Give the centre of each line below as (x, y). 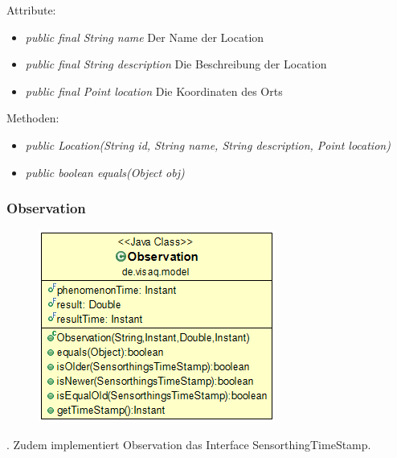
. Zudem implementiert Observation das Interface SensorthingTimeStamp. (189, 444)
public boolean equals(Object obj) (105, 172)
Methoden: (33, 118)
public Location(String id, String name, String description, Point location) (208, 144)
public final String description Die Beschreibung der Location (176, 64)
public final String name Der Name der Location (145, 37)
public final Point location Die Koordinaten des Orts (154, 91)
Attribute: (31, 10)
